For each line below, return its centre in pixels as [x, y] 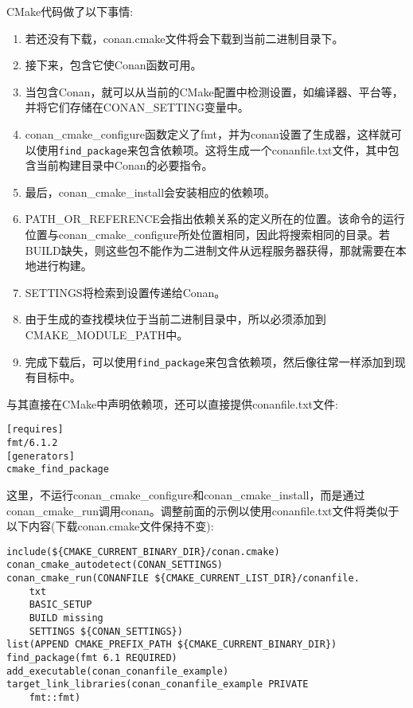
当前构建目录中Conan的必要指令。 [125, 165]
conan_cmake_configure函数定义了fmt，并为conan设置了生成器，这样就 [208, 133]
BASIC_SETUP [60, 605]
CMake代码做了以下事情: [70, 11]
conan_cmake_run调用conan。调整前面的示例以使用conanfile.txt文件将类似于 [203, 510]
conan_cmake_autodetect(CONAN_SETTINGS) [115, 565]
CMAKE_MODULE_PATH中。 [107, 334]
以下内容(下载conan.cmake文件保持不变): [110, 526]
